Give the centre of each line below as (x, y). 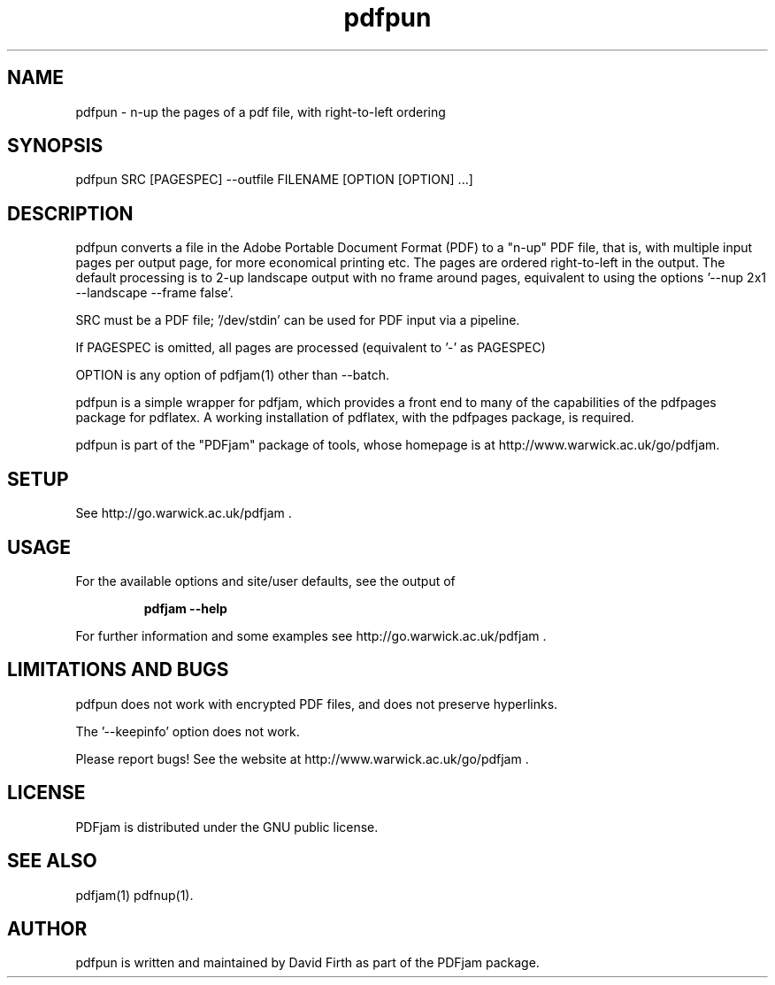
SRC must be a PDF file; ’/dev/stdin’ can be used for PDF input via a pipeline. (298, 320)
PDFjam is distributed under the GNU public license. (227, 827)
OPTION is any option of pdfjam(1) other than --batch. (232, 375)
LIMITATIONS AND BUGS (118, 670)
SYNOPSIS (55, 146)
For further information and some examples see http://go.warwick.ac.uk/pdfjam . (311, 635)
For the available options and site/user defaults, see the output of (265, 581)
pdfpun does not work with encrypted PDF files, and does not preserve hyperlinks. (317, 704)
